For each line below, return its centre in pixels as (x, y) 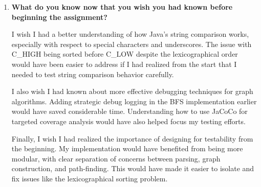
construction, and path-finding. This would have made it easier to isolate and (133, 168)
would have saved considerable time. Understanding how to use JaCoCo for (129, 111)
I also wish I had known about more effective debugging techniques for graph (132, 91)
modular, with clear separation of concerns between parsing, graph (116, 158)
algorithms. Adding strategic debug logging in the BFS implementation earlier (134, 101)
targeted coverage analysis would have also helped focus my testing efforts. (128, 121)
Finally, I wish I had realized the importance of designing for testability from (132, 138)
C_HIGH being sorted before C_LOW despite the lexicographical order (125, 54)
